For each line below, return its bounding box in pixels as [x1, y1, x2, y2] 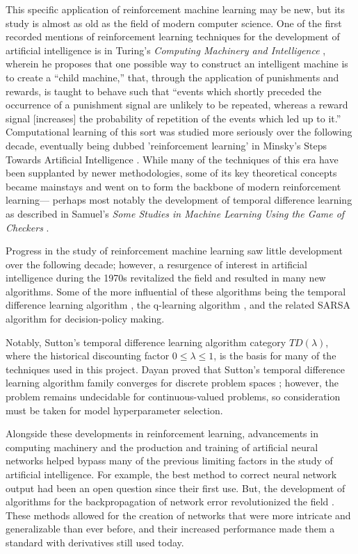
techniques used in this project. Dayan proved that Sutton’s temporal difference [6, 361, 345, 376]
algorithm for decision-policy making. [6, 311, 165, 326]
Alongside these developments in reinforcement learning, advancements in [6, 426, 318, 441]
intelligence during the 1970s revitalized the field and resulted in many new [6, 270, 326, 285]
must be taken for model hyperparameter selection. [6, 402, 223, 417]
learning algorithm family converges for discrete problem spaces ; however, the [6, 375, 339, 390]
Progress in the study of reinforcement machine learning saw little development [6, 243, 343, 258]
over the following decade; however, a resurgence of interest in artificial [6, 256, 307, 271]
